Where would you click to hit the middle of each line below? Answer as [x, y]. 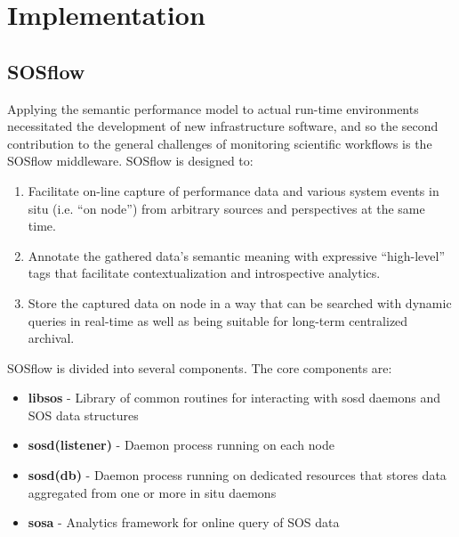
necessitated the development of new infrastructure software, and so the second [223, 126]
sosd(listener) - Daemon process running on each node [181, 445]
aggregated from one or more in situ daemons [152, 492]
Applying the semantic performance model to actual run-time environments [213, 108]
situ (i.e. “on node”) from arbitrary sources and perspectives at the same [226, 208]
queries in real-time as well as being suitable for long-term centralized [218, 320]
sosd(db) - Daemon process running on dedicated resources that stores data [237, 475]
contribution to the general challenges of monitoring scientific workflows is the [220, 143]
